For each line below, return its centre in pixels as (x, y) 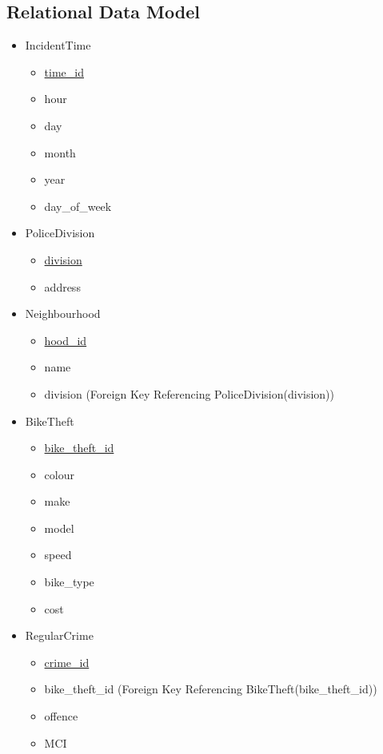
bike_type (69, 582)
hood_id (66, 340)
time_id (64, 71)
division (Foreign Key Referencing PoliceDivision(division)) (190, 393)
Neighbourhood (63, 314)
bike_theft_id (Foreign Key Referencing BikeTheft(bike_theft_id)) (211, 689)
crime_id (67, 662)
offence (61, 716)
